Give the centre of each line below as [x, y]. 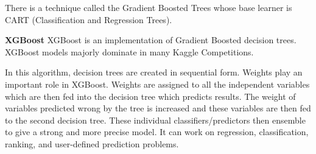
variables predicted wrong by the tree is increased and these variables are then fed [158, 108]
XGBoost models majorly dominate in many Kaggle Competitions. [129, 51]
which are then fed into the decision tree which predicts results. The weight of [150, 96]
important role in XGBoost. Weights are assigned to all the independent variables [157, 84]
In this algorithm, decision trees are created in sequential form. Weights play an [154, 72]
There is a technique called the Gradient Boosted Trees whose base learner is [149, 7]
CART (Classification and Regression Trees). [89, 19]
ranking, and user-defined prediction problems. [92, 143]
